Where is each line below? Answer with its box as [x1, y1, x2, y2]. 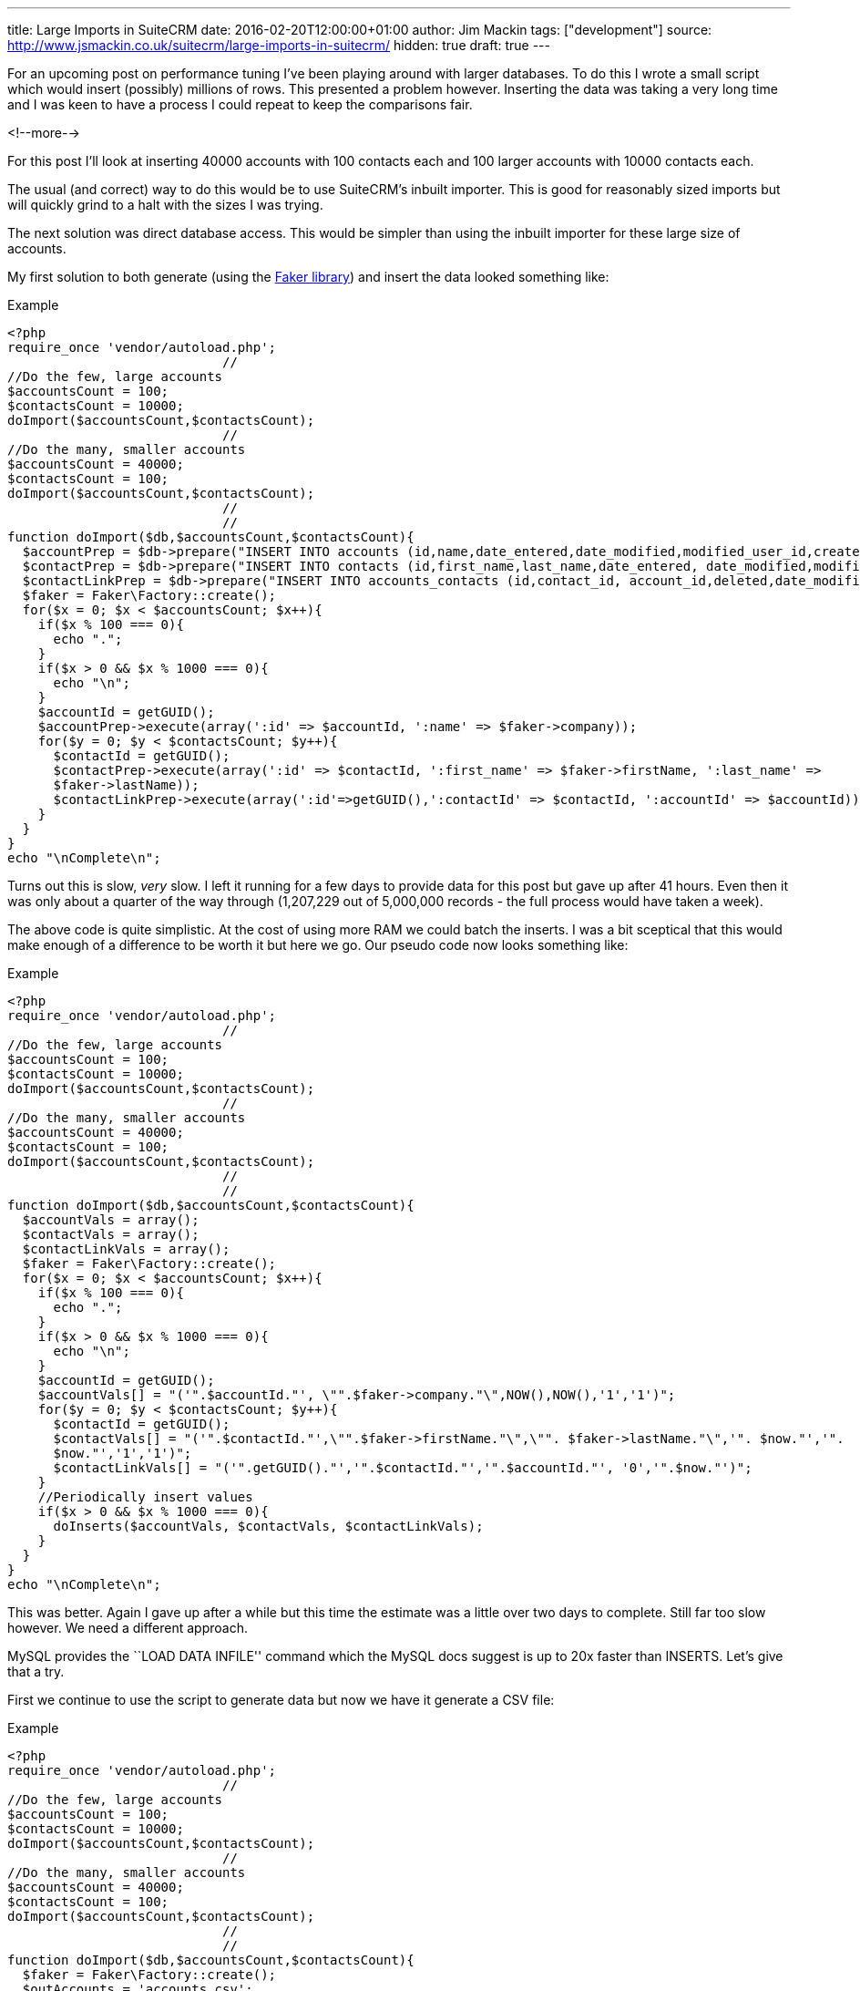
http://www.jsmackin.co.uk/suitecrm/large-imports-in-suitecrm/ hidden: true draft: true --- [7, 37, 550, 53]
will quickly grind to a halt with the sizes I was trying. [7, 197, 323, 212]
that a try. [7, 1664, 65, 1679]
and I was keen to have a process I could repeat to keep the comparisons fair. [7, 97, 473, 112]
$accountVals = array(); [22, 1212, 200, 1227]
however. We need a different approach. [7, 1620, 248, 1635]
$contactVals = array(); [22, 1227, 200, 1242]
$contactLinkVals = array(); [22, 1242, 230, 1256]
